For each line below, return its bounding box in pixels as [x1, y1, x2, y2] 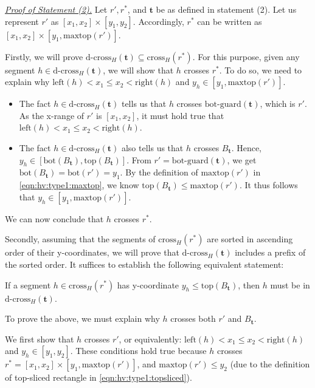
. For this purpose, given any [192, 50, 300, 63]
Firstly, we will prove [5, 50, 83, 63]
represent [5, 15, 39, 27]
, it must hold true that [136, 109, 224, 121]
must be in [270, 278, 310, 291]
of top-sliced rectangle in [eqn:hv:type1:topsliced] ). [5, 371, 192, 384]
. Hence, [231, 141, 262, 154]
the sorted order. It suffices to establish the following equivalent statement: [5, 257, 284, 270]
